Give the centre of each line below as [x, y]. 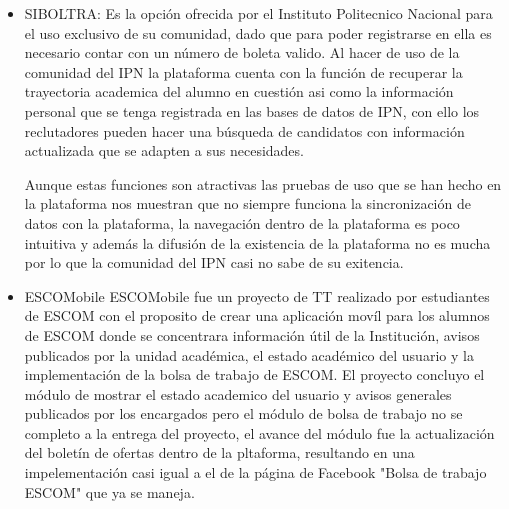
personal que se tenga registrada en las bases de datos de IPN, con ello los [252, 110]
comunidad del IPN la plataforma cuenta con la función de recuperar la [243, 71]
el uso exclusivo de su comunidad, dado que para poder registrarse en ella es [258, 32]
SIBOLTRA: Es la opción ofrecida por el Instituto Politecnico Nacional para [258, 13]
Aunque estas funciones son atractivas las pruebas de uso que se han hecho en [263, 183]
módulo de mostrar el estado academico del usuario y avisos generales [238, 393]
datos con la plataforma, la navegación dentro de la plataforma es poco [242, 222]
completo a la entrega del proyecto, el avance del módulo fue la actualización [259, 432]
